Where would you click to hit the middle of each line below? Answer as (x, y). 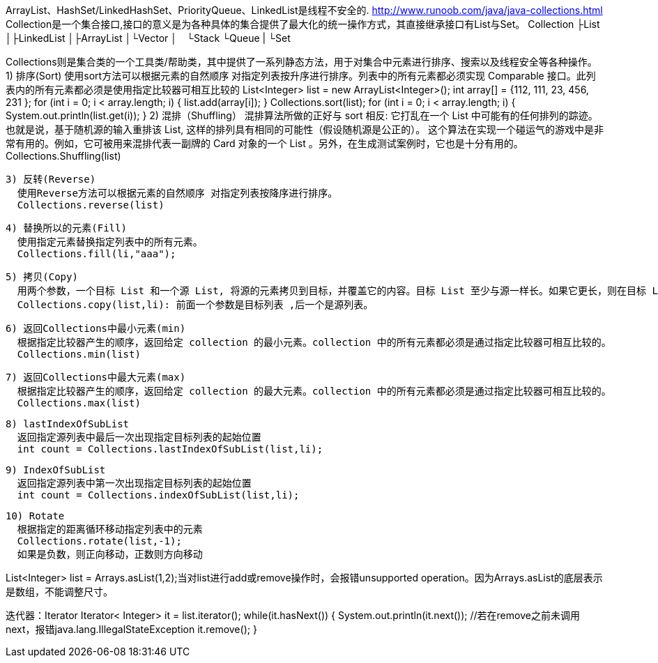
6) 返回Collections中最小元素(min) (96, 328)
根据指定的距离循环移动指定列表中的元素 (110, 529)
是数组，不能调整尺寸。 (59, 592)
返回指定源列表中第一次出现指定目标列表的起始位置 (134, 483)
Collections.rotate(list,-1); (99, 541)
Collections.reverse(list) (91, 205)
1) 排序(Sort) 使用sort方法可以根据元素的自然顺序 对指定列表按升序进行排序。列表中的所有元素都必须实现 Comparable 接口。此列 (301, 76)
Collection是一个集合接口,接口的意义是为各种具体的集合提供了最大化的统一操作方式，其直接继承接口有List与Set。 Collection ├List (303, 24)
